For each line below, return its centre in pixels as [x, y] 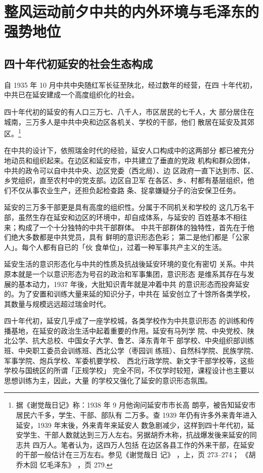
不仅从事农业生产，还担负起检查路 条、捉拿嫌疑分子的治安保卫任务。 [125, 190]
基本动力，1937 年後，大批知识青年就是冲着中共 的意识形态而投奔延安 [134, 284]
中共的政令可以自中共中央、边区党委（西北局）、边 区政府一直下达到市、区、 [131, 170]
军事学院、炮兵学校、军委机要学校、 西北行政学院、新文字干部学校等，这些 [129, 360]
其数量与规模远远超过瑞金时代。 [57, 303]
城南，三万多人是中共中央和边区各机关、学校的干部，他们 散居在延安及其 [126, 121]
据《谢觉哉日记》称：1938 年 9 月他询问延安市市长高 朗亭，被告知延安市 [136, 405]
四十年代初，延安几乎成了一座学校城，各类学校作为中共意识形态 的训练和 [126, 321]
